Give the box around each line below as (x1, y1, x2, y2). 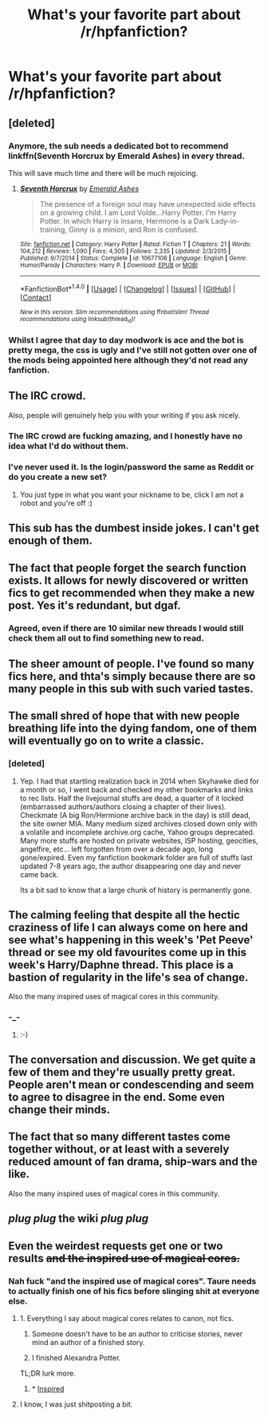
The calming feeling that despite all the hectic (8, 908, 241, 922)
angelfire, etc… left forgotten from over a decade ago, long (19, 844, 214, 854)
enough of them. (8, 534, 93, 548)
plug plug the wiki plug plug (8, 1212, 149, 1225)
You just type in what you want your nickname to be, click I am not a (19, 490, 244, 499)
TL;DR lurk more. (19, 1368, 76, 1378)
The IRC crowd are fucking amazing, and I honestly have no (8, 430, 243, 441)
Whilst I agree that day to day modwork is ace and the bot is (8, 334, 244, 345)
